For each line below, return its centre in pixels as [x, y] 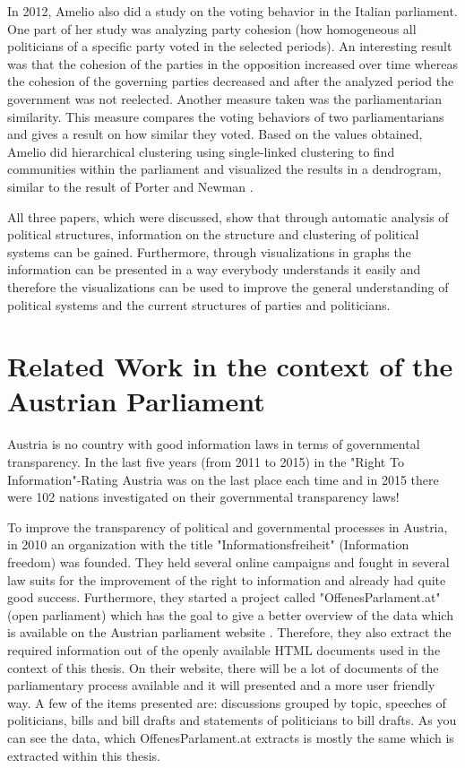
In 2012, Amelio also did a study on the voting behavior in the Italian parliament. [232, 11]
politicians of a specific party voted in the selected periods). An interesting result [230, 46]
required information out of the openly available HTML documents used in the [224, 649]
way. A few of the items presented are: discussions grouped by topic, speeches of [227, 702]
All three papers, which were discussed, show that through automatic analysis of [228, 216]
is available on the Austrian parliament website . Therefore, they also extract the [229, 632]
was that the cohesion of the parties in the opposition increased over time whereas [233, 63]
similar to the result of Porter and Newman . [130, 186]
